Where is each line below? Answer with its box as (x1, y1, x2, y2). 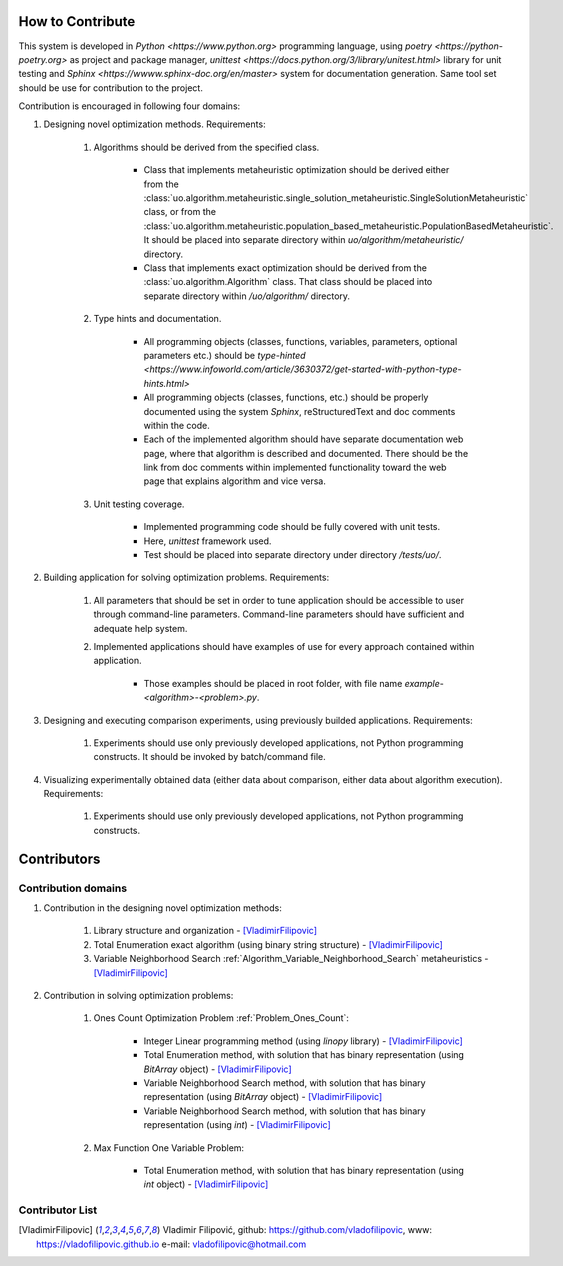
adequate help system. (93, 622, 188, 634)
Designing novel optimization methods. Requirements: (43, 118, 266, 130)
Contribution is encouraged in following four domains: (18, 100, 241, 112)
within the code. (143, 419, 210, 431)
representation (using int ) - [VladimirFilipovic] (143, 1119, 332, 1131)
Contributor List (18, 1203, 98, 1217)
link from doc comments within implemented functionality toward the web (143, 461, 447, 474)
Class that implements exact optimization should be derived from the (143, 261, 427, 274)
